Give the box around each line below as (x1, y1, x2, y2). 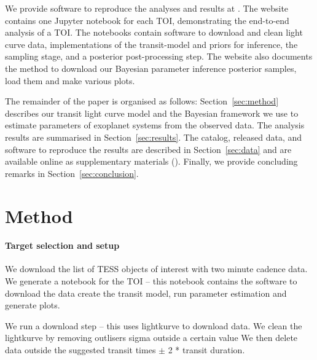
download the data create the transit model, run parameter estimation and (5, 286, 287, 299)
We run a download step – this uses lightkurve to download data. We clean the (5, 319, 302, 332)
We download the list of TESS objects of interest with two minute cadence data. (5, 262, 308, 275)
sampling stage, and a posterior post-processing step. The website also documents (5, 50, 313, 63)
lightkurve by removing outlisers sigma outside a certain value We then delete (5, 331, 298, 344)
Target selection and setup (5, 239, 120, 252)
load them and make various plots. (5, 74, 135, 87)
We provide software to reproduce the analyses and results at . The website (5, 2, 289, 14)
